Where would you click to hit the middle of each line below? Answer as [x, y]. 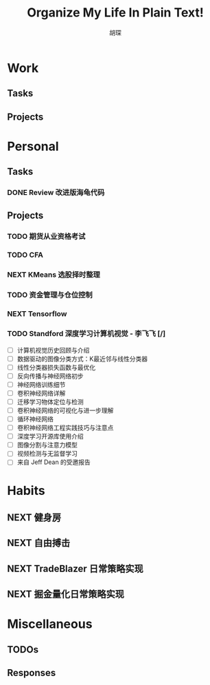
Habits [26, 491]
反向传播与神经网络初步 [50, 376]
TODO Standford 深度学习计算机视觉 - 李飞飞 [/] [86, 334]
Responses [32, 673]
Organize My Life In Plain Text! [115, 13]
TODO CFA [25, 255]
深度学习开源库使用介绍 [50, 436]
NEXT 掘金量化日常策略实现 [66, 594]
